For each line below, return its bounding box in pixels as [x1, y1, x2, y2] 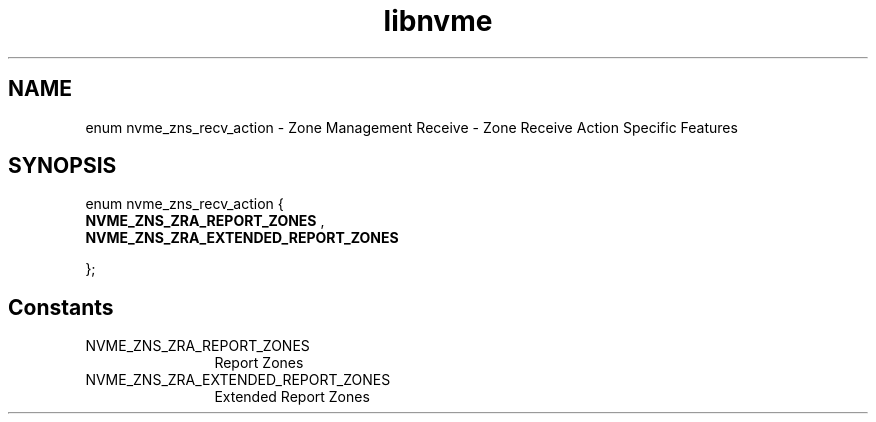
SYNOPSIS [8, 153, 117, 179]
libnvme [383, 4, 493, 38]
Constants [8, 294, 114, 320]
